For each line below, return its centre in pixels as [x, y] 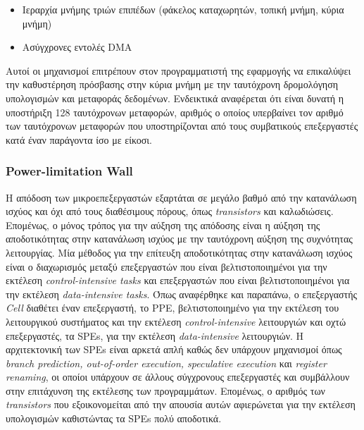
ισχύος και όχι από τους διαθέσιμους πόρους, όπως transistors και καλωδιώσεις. [170, 211]
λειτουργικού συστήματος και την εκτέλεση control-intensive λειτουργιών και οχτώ [176, 321]
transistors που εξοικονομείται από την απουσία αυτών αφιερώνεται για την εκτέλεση [181, 404]
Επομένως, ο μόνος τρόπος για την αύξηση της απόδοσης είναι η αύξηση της [163, 225]
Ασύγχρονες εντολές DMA [77, 47]
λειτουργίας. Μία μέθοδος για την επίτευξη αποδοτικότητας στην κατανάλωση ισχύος [179, 252]
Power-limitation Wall [69, 171]
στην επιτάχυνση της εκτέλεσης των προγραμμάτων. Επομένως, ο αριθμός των [165, 390]
